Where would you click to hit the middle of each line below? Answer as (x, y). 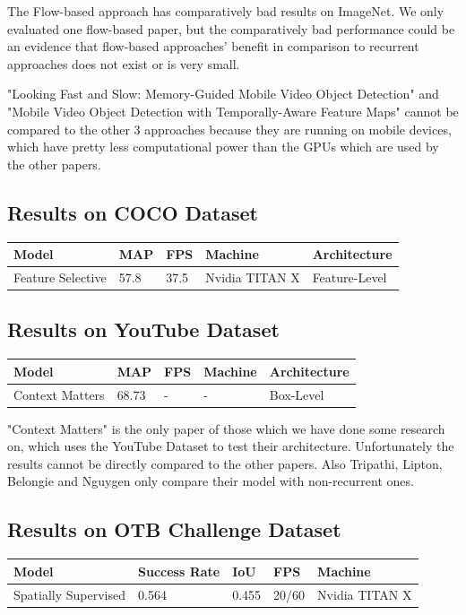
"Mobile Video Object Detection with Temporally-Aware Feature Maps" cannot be (233, 111)
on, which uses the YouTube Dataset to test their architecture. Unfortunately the (231, 446)
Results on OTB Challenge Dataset (174, 529)
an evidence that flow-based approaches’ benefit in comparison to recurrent (213, 46)
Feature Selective (60, 277)
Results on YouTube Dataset (143, 329)
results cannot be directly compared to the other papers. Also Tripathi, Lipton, (225, 463)
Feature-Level (349, 277)
